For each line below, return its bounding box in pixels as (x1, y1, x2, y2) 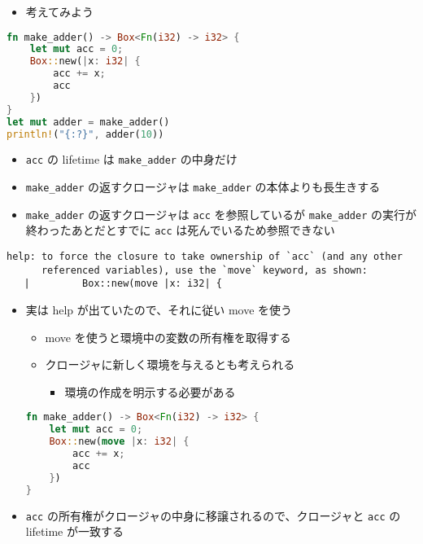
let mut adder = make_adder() (7, 116, 170, 128)
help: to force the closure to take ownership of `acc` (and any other (7, 251, 403, 263)
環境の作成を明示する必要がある (64, 383, 236, 400)
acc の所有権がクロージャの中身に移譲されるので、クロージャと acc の (25, 507, 401, 524)
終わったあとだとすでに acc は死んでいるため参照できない (25, 222, 335, 239)
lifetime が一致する (25, 523, 124, 540)
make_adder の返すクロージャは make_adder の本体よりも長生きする (25, 178, 381, 195)
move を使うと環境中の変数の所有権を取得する (45, 328, 291, 345)
